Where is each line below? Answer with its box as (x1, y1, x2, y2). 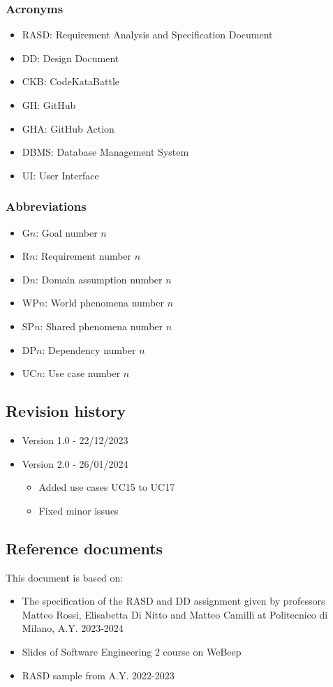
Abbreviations (6, 198, 87, 215)
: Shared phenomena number (40, 318, 163, 333)
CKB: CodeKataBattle (22, 74, 120, 89)
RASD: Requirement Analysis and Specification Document (22, 27, 273, 42)
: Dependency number (42, 342, 136, 357)
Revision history (6, 400, 126, 422)
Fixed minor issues (38, 503, 119, 517)
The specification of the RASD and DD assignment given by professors (22, 593, 325, 608)
